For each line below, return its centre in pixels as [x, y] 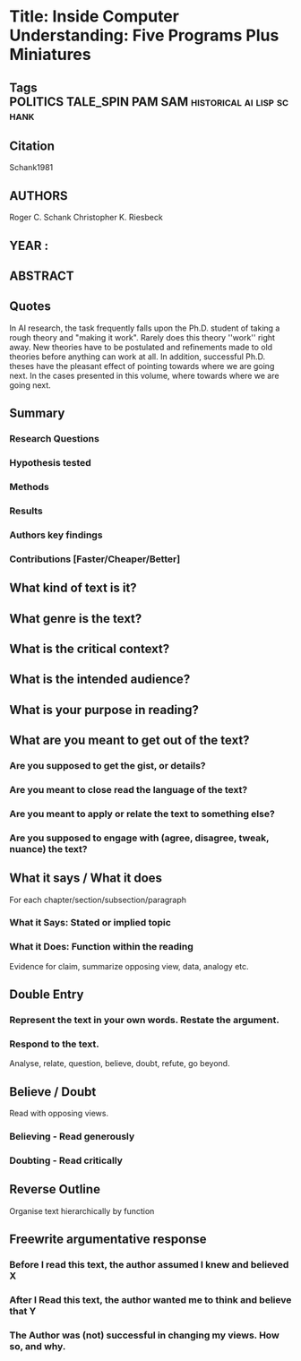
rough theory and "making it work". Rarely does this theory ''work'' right [142, 337]
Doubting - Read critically [66, 1160]
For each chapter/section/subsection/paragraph [98, 900]
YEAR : [29, 245]
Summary [37, 413]
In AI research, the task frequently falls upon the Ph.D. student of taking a [145, 328]
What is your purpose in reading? [104, 710]
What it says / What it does [86, 879]
